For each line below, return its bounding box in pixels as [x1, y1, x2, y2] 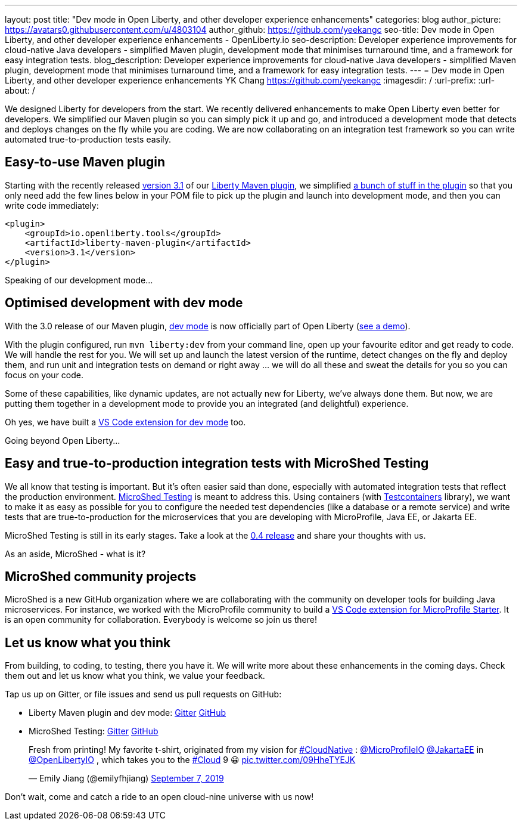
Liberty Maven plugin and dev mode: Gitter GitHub [29, 707, 226, 718]
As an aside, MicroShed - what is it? [5, 548, 146, 559]
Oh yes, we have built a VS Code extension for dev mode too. [5, 416, 246, 427]
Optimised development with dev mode [5, 295, 243, 311]
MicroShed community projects [5, 568, 197, 584]
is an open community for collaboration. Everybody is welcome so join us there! [5, 614, 317, 625]
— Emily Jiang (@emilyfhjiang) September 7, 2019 [29, 773, 224, 784]
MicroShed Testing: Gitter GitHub [29, 726, 159, 737]
